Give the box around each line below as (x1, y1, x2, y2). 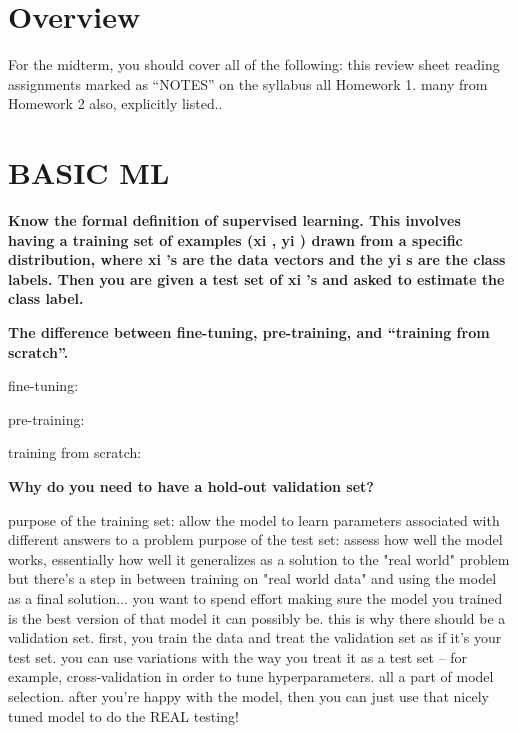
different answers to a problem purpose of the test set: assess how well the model (8, 529, 503, 550)
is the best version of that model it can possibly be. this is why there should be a (8, 607, 506, 628)
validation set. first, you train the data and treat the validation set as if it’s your (8, 627, 502, 648)
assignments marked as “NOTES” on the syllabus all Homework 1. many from (8, 73, 488, 94)
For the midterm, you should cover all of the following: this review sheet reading (8, 54, 500, 75)
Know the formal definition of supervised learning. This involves (8, 210, 461, 231)
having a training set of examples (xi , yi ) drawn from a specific (8, 229, 463, 250)
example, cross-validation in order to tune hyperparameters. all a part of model (8, 666, 494, 687)
